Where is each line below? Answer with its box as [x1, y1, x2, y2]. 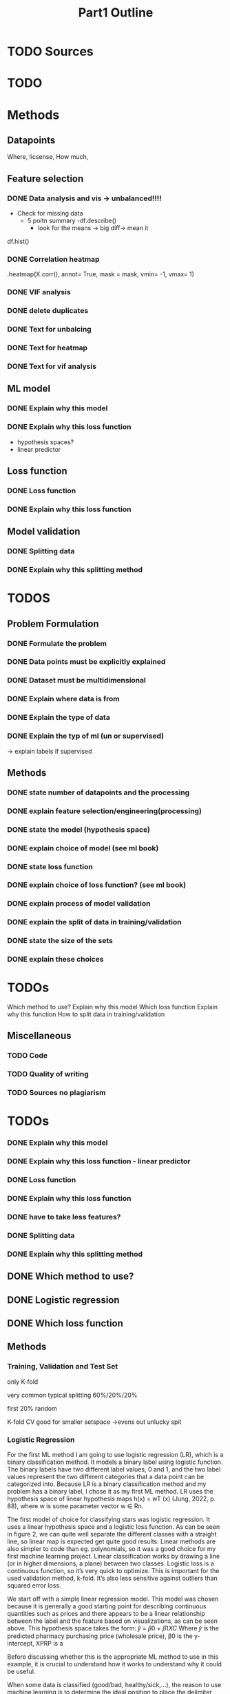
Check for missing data [17, 209, 84, 218]
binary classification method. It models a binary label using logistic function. [7, 1458, 223, 1466]
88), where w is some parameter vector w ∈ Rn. [7, 1502, 144, 1510]
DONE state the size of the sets [7, 936, 114, 946]
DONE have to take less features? [7, 1212, 121, 1222]
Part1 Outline [78, 5, 154, 21]
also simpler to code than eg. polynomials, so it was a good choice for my [7, 1545, 216, 1553]
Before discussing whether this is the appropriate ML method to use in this [7, 1653, 219, 1661]
